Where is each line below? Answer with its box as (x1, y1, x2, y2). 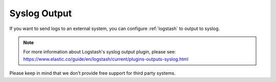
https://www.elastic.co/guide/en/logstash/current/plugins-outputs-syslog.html (23, 56, 189, 62)
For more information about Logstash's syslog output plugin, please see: (23, 49, 176, 55)
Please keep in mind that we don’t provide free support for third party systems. (9, 70, 176, 76)
